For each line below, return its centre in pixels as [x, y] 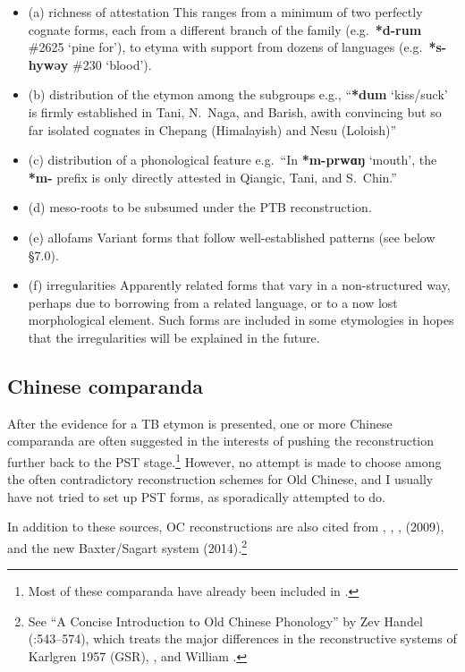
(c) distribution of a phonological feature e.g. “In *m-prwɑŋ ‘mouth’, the [232, 160]
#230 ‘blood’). [112, 64]
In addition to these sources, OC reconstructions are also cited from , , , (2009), [226, 527]
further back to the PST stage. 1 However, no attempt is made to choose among [224, 460]
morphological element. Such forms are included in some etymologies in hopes [241, 320]
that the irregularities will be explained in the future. [174, 337]
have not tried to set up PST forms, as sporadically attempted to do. [196, 496]
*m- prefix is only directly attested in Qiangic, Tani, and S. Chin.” [212, 177]
